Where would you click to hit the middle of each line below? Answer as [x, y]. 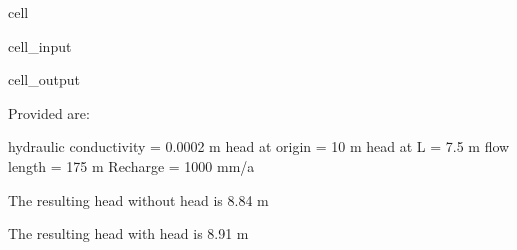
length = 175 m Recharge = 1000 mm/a [131, 165]
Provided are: [49, 112]
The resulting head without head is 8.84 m [138, 199]
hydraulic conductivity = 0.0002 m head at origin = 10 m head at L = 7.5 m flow [259, 146]
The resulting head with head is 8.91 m [128, 233]
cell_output [44, 79]
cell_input [40, 45]
